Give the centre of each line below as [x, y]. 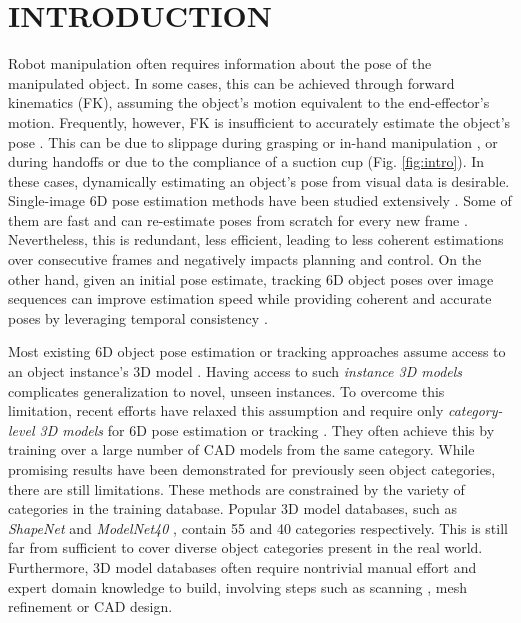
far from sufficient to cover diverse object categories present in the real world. [245, 547]
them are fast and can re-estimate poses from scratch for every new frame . [238, 219]
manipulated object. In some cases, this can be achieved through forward [231, 82]
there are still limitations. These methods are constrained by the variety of [236, 488]
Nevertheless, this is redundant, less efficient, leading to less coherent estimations [256, 239]
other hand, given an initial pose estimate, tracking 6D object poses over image [251, 278]
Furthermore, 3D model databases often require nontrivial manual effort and [242, 566]
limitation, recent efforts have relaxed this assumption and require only [226, 410]
